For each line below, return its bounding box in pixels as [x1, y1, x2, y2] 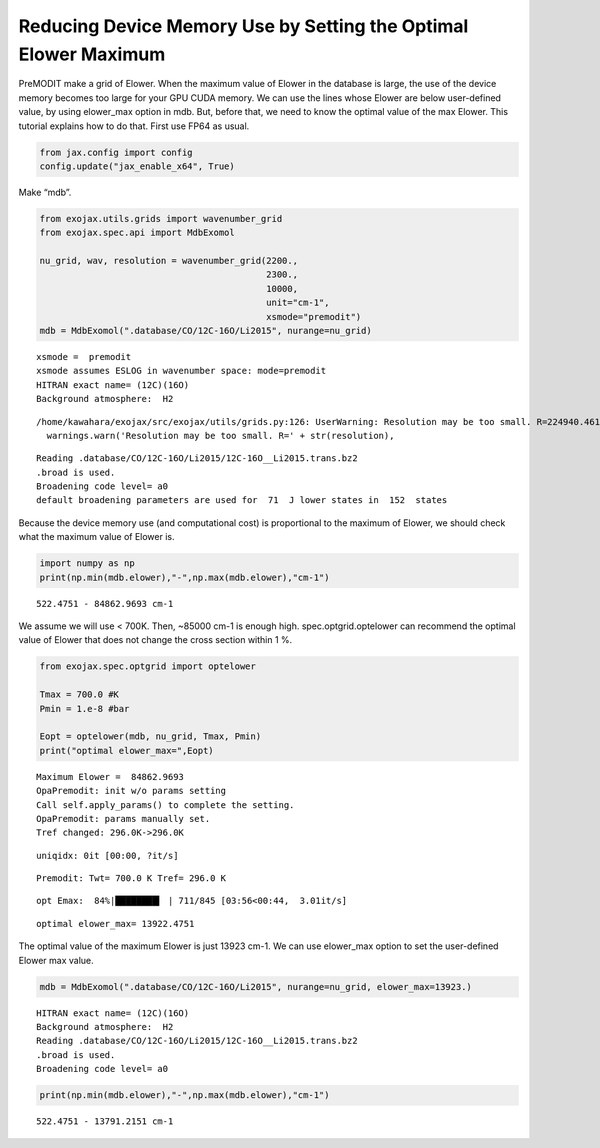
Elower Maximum [18, 43, 166, 65]
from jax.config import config [39, 146, 194, 158]
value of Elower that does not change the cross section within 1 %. [18, 634, 293, 646]
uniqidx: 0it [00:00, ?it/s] [36, 850, 179, 861]
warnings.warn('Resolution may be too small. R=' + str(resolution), [46, 430, 395, 441]
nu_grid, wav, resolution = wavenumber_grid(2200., [39, 255, 299, 267]
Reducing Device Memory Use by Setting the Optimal [18, 15, 469, 37]
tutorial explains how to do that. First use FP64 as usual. [18, 120, 250, 132]
